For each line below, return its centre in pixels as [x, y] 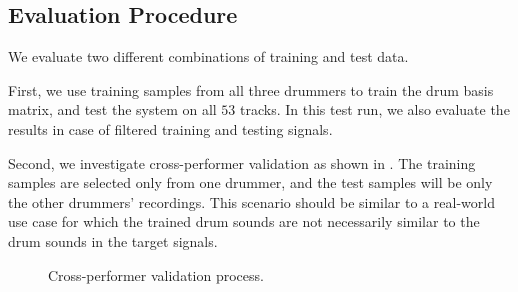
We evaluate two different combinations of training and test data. [208, 56]
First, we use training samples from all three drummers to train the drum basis [251, 89]
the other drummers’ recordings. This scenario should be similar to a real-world [251, 201]
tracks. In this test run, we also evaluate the [375, 109]
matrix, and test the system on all [112, 109]
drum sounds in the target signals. [113, 240]
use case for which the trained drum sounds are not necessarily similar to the [244, 221]
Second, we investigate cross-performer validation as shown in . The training [242, 162]
